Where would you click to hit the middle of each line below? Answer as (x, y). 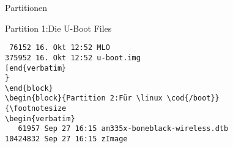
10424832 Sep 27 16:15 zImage (66, 139)
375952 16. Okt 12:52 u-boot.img (73, 58)
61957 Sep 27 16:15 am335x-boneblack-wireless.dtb (123, 129)
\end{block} (29, 88)
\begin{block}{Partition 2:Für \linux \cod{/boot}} (112, 98)
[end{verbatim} (36, 68)
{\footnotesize (36, 109)
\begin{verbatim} (40, 118)
